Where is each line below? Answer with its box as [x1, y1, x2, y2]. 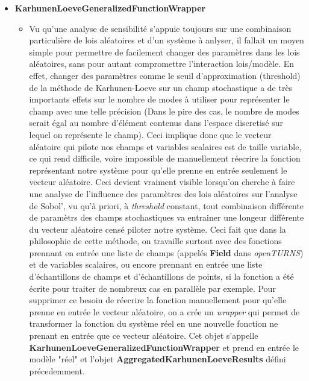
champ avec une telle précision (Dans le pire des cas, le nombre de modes [29, 104, 299, 117]
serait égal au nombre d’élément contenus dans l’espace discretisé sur [29, 116, 284, 129]
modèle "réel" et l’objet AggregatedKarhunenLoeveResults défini [29, 353, 286, 365]
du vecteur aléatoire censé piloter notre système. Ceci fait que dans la [29, 222, 286, 235]
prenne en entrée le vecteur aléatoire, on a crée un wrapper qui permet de [29, 305, 300, 318]
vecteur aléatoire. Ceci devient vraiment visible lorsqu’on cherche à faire [29, 175, 295, 188]
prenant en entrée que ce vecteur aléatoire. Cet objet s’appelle [29, 329, 258, 342]
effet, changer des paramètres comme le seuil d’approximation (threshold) [29, 69, 301, 81]
